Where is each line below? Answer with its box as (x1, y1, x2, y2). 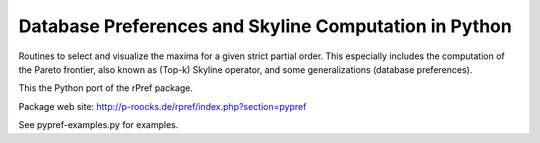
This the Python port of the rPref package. (18, 82, 194, 94)
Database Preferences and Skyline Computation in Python (18, 15, 512, 37)
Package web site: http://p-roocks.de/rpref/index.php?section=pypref (18, 100, 307, 112)
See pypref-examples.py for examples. (18, 119, 179, 131)
